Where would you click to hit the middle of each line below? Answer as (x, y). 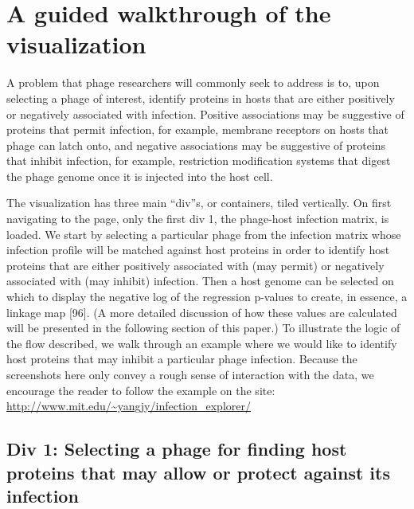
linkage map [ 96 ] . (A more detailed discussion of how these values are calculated (202, 312)
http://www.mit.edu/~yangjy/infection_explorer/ (129, 406)
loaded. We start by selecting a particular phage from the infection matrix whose (204, 234)
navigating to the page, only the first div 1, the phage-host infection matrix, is (198, 219)
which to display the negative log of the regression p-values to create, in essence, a (207, 297)
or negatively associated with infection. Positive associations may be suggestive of (205, 114)
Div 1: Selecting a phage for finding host (177, 449)
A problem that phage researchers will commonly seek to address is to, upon (193, 82)
